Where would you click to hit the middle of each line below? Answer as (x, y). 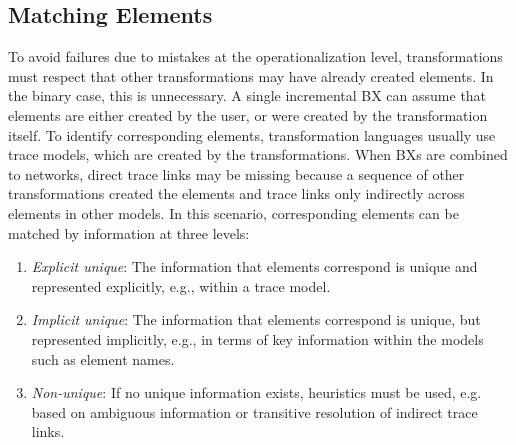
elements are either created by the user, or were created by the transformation (248, 114)
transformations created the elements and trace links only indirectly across (236, 193)
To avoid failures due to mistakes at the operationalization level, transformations (255, 56)
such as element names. (103, 358)
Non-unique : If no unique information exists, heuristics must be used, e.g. (256, 392)
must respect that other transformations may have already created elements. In (251, 75)
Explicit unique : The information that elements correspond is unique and (254, 266)
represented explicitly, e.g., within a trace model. (181, 285)
